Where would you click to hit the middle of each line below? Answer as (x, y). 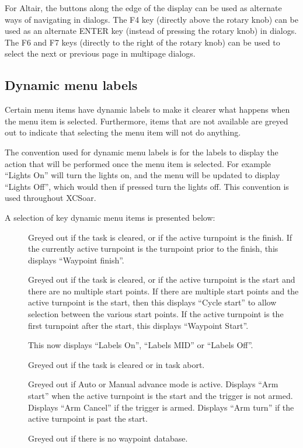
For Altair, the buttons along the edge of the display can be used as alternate (143, 8)
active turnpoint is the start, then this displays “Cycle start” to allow (152, 302)
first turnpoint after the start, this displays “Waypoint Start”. (138, 325)
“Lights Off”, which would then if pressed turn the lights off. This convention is (147, 186)
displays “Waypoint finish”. (76, 260)
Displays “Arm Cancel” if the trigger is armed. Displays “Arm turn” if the (161, 407)
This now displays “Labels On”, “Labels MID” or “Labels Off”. (141, 345)
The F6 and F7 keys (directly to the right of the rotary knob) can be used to (142, 42)
